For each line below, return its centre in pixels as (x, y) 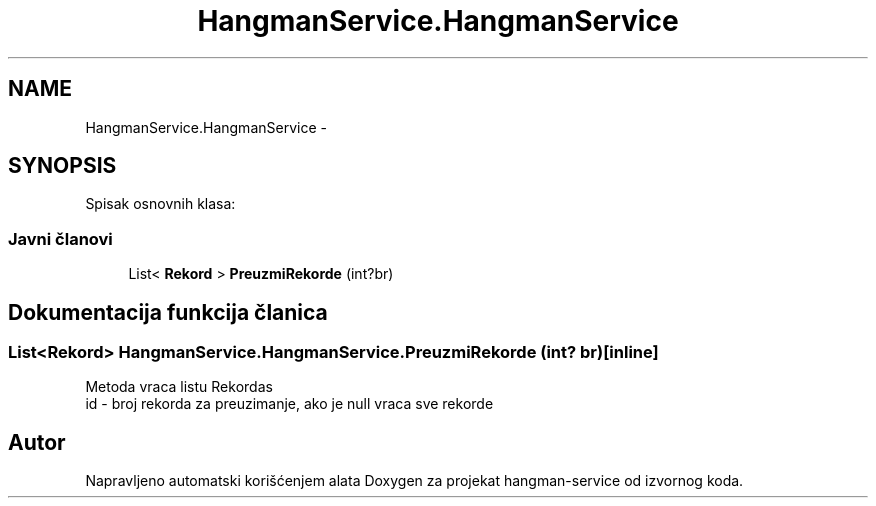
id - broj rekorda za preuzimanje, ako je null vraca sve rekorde (289, 404)
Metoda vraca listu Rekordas (179, 387)
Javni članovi (60, 238)
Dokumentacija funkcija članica (168, 312)
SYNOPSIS (62, 166)
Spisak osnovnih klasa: (160, 204)
